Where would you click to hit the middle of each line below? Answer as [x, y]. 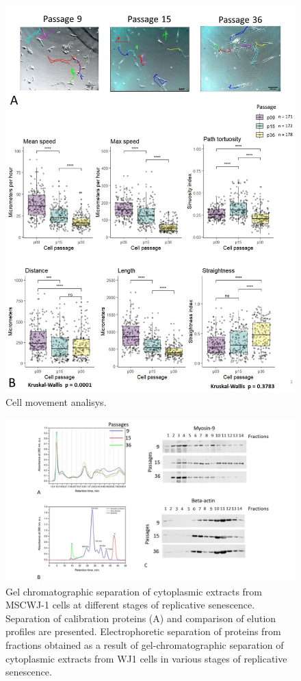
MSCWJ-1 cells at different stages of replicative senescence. [130, 605]
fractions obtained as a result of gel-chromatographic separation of [145, 644]
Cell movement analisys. [56, 401]
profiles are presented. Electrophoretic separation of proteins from [143, 631]
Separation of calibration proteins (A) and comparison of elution [141, 618]
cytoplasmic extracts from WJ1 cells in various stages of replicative [146, 658]
